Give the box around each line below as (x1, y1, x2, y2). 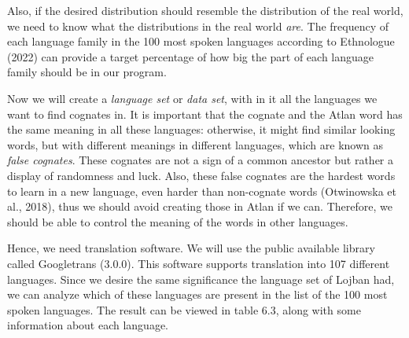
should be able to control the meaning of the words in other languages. (7, 213, 348, 230)
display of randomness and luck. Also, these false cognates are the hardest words (7, 167, 396, 183)
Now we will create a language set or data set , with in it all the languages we (7, 90, 378, 106)
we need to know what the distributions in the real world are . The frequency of (7, 17, 389, 34)
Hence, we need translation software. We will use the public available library (7, 240, 375, 256)
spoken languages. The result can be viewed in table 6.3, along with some (7, 301, 361, 318)
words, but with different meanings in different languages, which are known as (7, 136, 384, 152)
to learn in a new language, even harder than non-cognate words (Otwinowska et (7, 182, 396, 199)
